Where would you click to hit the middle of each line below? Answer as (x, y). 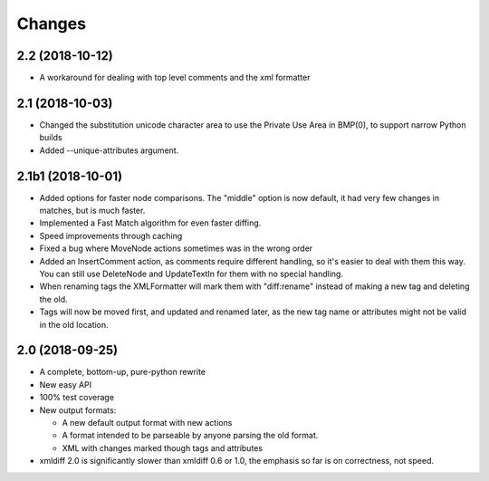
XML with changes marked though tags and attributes (162, 447)
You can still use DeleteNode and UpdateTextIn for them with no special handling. (192, 274)
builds (51, 138)
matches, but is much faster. (92, 211)
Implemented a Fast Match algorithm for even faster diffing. (150, 223)
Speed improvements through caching (111, 236)
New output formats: (78, 410)
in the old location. (74, 324)
